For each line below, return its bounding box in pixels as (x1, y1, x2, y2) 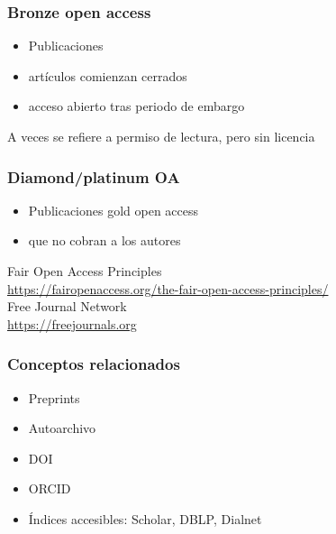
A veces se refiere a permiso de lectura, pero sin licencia (7, 127, 315, 145)
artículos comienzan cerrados (28, 66, 187, 85)
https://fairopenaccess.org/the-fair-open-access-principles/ (7, 279, 329, 298)
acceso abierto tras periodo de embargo (28, 97, 245, 115)
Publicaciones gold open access (28, 200, 199, 219)
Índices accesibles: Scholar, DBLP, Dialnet (28, 509, 262, 528)
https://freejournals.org (7, 314, 137, 333)
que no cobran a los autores (28, 231, 181, 250)
